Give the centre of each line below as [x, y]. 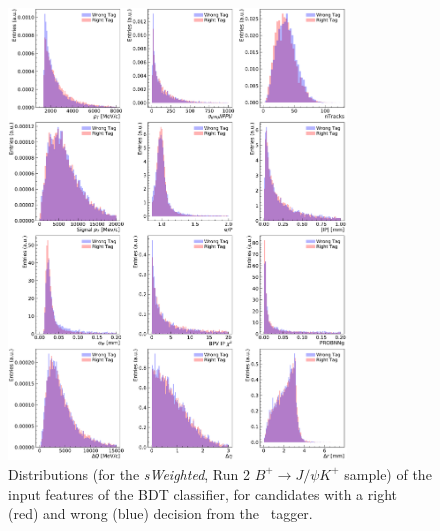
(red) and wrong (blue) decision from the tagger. [160, 513]
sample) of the [388, 473]
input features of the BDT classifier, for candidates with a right [202, 493]
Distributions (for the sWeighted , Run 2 [129, 473]
